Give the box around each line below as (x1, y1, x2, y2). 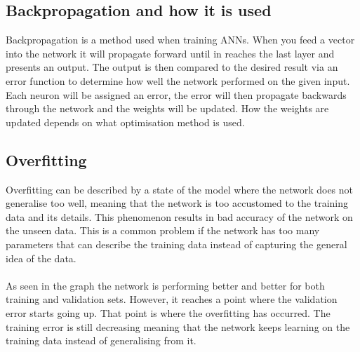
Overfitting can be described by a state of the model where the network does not (6, 182, 354, 196)
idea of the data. (6, 250, 76, 265)
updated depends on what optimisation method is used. (6, 114, 245, 129)
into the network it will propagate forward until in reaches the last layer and (6, 46, 335, 60)
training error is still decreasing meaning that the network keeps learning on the (6, 319, 350, 334)
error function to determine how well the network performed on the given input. (6, 73, 350, 88)
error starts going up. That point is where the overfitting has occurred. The (6, 305, 331, 320)
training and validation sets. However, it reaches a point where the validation (6, 292, 338, 306)
